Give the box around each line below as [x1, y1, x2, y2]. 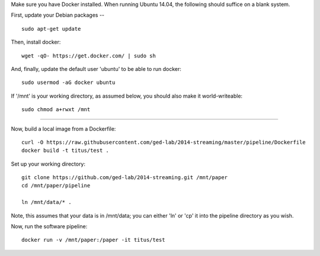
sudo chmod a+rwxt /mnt [21, 106, 91, 113]
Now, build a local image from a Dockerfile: [11, 125, 116, 132]
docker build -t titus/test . [21, 147, 110, 154]
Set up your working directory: [11, 160, 86, 167]
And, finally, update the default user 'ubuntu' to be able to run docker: [11, 65, 182, 72]
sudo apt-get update [21, 25, 81, 32]
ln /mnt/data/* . [21, 199, 72, 206]
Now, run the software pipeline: [11, 223, 88, 230]
